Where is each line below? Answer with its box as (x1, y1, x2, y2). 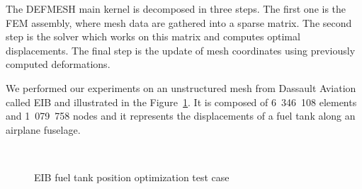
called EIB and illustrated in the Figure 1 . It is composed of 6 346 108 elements (6, 94, 357, 109)
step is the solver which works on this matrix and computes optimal (6, 29, 300, 44)
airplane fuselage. (6, 122, 81, 137)
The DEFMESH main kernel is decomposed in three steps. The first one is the (6, 1, 346, 16)
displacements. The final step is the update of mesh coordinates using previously (6, 42, 356, 57)
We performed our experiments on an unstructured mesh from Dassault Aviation (6, 80, 356, 95)
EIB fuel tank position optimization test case (34, 169, 230, 184)
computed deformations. (6, 57, 111, 71)
